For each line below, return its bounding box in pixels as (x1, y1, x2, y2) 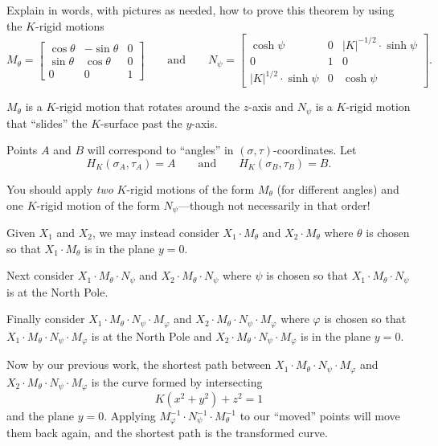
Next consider (6, 267, 75, 284)
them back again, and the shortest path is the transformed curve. (6, 424, 328, 441)
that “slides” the (6, 114, 88, 131)
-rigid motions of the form (126, 180, 255, 197)
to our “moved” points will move (239, 407, 400, 424)
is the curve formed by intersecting (91, 373, 263, 390)
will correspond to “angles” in (87, 141, 234, 158)
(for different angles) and (276, 180, 399, 197)
